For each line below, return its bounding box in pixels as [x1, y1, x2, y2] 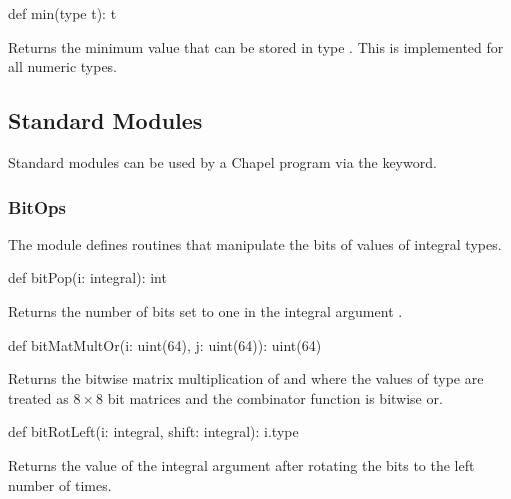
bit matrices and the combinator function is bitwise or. [107, 387, 443, 408]
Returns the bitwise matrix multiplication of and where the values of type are [8, 368, 484, 389]
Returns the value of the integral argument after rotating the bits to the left [8, 454, 475, 475]
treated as [8, 387, 69, 408]
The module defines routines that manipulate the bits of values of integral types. [8, 233, 502, 254]
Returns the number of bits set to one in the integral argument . [8, 300, 403, 321]
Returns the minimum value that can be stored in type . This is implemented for [8, 36, 504, 57]
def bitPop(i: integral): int [8, 267, 167, 288]
